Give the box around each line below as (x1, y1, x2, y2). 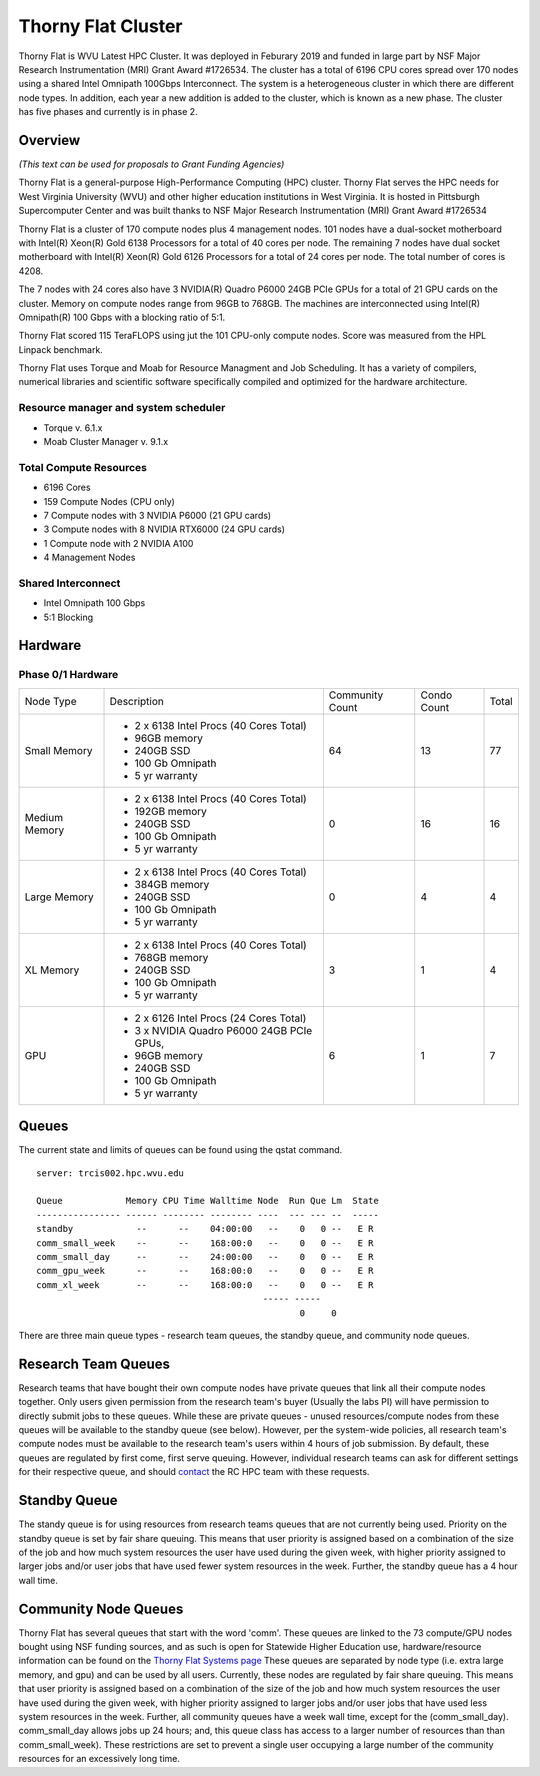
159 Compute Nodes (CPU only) (43, 495, 175, 507)
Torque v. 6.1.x (43, 421, 103, 434)
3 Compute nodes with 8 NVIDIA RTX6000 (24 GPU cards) (43, 523, 285, 535)
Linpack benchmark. (18, 343, 104, 355)
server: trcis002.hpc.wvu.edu (36, 1167, 185, 1179)
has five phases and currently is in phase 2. (18, 106, 199, 118)
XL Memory (24, 963, 80, 977)
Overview (18, 131, 81, 149)
